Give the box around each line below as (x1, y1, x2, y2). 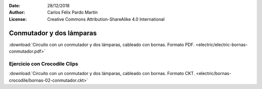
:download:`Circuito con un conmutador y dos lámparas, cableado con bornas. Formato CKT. (9, 71, 195, 76)
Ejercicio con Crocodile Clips (9, 60, 79, 67)
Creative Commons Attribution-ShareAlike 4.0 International (47, 16, 165, 22)
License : (9, 16, 27, 22)
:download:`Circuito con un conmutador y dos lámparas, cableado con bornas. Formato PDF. (9, 42, 195, 47)
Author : (9, 10, 25, 15)
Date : (9, 3, 20, 8)
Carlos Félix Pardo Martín (47, 10, 98, 15)
